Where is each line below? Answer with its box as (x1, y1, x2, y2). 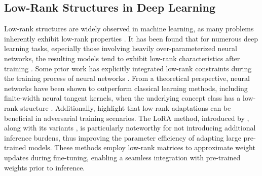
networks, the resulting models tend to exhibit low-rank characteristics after (4, 53, 240, 63)
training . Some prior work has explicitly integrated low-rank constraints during (4, 63, 252, 73)
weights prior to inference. (4, 162, 85, 172)
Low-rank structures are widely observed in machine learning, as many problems (4, 23, 254, 34)
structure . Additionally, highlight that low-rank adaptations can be (20, 102, 231, 113)
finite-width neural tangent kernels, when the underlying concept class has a (4, 93, 241, 103)
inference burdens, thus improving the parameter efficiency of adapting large (4, 132, 241, 143)
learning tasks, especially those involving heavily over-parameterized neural (4, 43, 237, 54)
